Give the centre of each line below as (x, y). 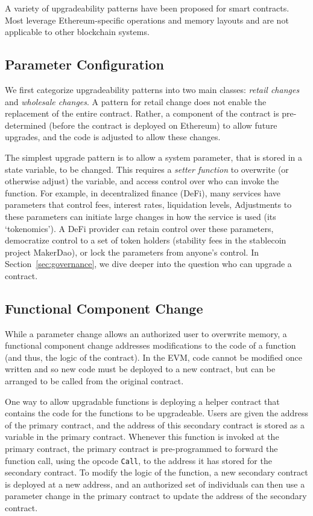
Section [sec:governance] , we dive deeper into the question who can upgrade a (148, 264)
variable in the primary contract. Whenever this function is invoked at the (142, 437)
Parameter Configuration (85, 64)
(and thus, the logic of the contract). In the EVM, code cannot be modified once (154, 357)
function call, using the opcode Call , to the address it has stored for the (138, 460)
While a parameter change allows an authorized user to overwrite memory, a (146, 333)
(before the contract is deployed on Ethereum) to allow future (163, 125)
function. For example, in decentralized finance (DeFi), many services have (143, 192)
